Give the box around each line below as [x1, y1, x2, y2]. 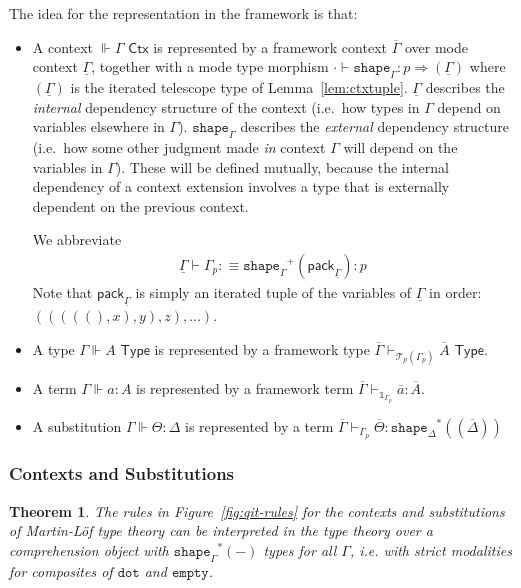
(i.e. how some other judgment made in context [32, 136, 326, 157]
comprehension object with [9, 539, 169, 560]
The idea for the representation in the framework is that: [9, 3, 358, 23]
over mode [404, 36, 468, 57]
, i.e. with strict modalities [349, 539, 512, 560]
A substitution [32, 415, 122, 436]
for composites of [9, 560, 113, 581]
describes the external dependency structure [240, 116, 510, 137]
